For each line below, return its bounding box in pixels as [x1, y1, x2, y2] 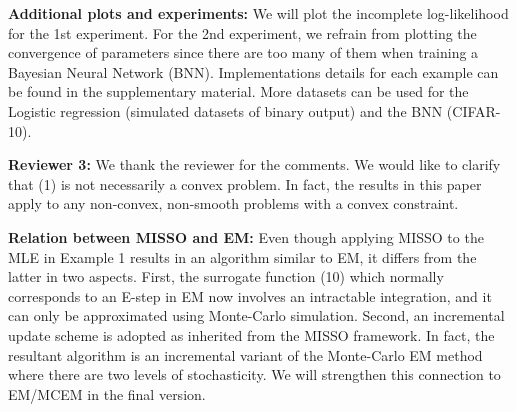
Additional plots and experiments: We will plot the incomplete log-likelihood [8, 3, 509, 23]
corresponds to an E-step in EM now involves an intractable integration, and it [8, 285, 492, 306]
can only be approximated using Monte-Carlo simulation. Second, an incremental [8, 305, 505, 326]
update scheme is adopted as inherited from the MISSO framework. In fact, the [8, 324, 495, 345]
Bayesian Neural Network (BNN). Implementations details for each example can [8, 61, 499, 82]
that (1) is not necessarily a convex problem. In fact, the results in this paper [8, 173, 482, 194]
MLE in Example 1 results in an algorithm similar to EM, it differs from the [8, 246, 477, 267]
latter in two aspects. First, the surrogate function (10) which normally [8, 266, 444, 287]
